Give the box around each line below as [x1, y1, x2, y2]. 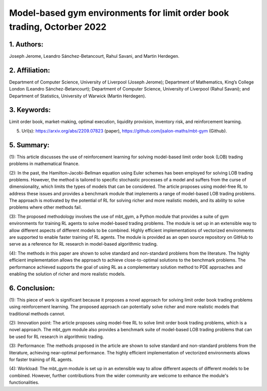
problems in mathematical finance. [9, 161, 80, 167]
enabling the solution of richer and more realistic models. [9, 271, 126, 277]
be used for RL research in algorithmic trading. [9, 334, 104, 340]
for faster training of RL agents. [9, 356, 73, 363]
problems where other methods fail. [9, 204, 82, 210]
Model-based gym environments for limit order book [9, 7, 229, 18]
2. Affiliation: [9, 66, 50, 74]
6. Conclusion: [9, 284, 55, 292]
